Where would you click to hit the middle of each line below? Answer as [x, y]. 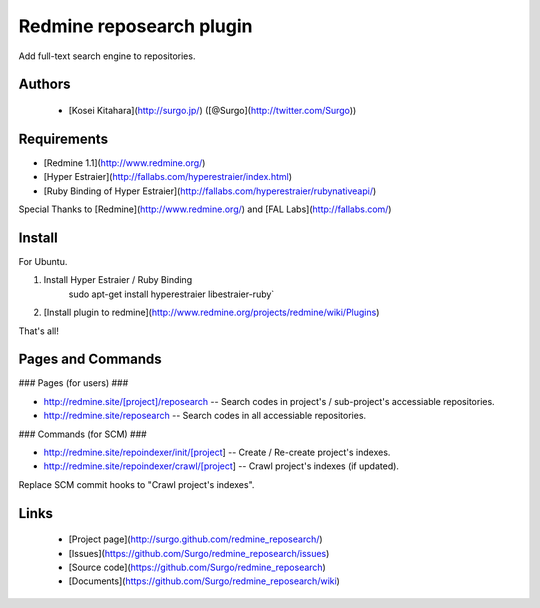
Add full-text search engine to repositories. [107, 56]
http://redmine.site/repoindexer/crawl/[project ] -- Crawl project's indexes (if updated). [221, 466]
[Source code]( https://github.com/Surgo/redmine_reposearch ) [197, 567]
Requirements [63, 138]
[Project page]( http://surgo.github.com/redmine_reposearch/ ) [196, 539]
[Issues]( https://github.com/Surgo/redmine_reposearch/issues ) [199, 553]
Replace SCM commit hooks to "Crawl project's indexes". [136, 484]
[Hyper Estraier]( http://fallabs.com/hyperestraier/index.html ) [168, 177]
